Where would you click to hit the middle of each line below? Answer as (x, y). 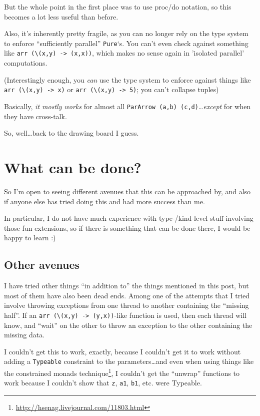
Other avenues (42, 265)
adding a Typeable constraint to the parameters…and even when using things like (129, 361)
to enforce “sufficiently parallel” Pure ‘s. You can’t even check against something (126, 43)
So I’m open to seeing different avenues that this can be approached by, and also (127, 191)
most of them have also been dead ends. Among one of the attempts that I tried (127, 295)
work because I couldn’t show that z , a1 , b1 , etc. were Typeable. (103, 383)
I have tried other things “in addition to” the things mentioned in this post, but (126, 286)
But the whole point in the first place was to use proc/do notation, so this (118, 7)
